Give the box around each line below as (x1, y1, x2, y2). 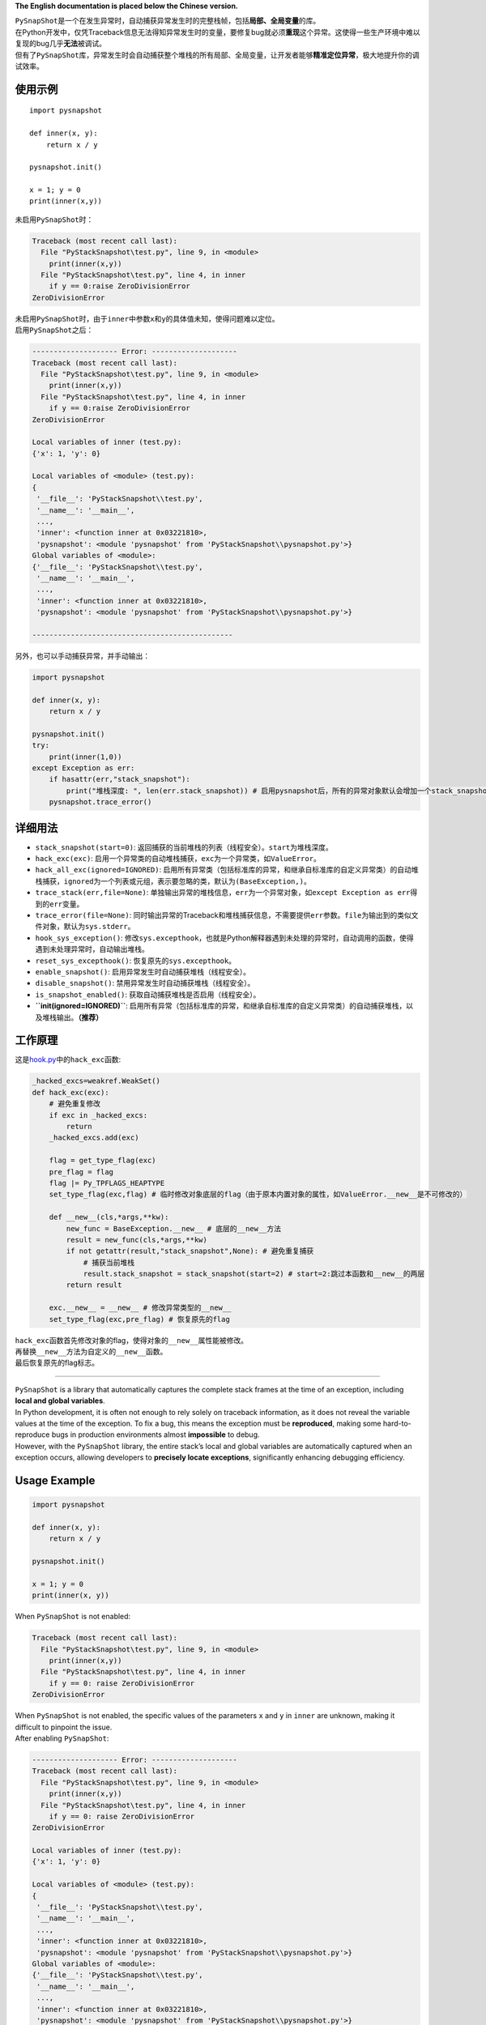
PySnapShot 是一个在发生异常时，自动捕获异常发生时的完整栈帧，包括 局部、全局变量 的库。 (15, 16, 321, 26)
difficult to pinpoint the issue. (15, 1722, 113, 1732)
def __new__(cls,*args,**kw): (49, 1213, 169, 1222)
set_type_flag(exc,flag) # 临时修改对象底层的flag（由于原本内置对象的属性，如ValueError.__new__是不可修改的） (49, 1190, 467, 1199)
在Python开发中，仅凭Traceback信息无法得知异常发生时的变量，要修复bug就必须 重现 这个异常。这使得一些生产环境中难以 (15, 27, 420, 36)
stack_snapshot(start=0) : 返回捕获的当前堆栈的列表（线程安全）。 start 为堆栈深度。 (35, 842, 334, 852)
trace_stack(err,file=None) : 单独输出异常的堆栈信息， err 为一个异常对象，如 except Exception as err (35, 888, 411, 897)
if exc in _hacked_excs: (49, 1111, 148, 1119)
